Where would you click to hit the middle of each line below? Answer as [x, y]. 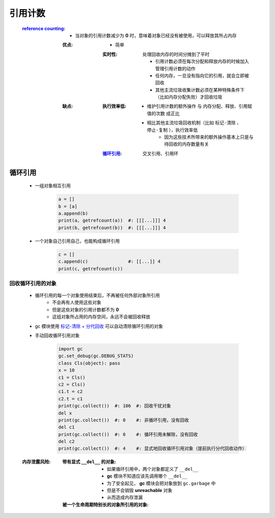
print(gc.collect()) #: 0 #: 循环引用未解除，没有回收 [128, 434]
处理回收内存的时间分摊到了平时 [176, 54]
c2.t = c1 [71, 399]
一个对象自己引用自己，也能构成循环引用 [77, 241]
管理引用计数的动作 [175, 68]
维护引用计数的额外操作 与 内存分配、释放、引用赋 [199, 106]
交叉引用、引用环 [160, 153]
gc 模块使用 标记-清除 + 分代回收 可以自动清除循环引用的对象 [99, 326]
